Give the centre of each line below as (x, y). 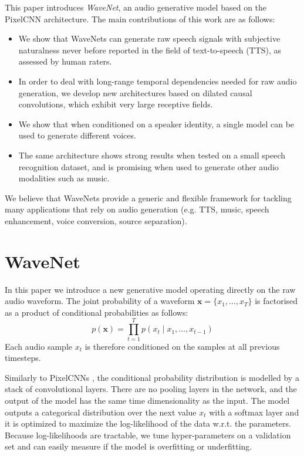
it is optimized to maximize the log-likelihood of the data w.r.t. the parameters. (148, 423)
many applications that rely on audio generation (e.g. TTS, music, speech (137, 209)
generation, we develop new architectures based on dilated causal (135, 92)
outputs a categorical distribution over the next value (101, 412)
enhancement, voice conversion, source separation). (96, 220)
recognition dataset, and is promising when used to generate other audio (148, 166)
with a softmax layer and (254, 412)
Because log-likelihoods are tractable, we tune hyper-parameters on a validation (148, 435)
